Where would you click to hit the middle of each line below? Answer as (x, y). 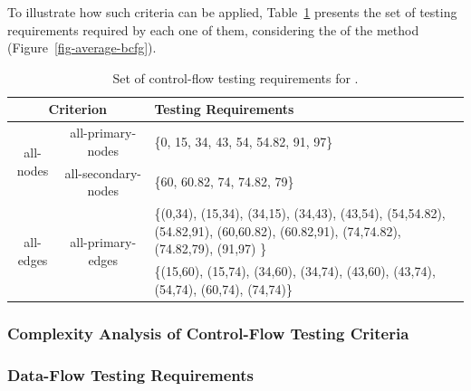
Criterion (77, 109)
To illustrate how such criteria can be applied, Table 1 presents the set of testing (232, 12)
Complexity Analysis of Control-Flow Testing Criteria (208, 333)
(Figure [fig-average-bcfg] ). (82, 48)
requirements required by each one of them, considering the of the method (213, 29)
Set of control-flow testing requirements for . (235, 77)
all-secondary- (103, 172)
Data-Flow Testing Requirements (131, 374)
